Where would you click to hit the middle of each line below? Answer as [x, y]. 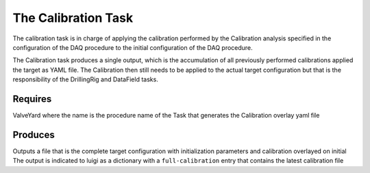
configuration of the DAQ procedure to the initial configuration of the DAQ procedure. [133, 47]
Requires [32, 99]
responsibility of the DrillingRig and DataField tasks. [86, 79]
